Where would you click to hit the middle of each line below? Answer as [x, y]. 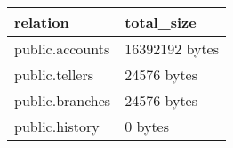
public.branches [63, 100]
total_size [161, 22]
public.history [57, 126]
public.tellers [54, 74]
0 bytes [147, 126]
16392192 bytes [172, 49]
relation [42, 22]
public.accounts [62, 49]
